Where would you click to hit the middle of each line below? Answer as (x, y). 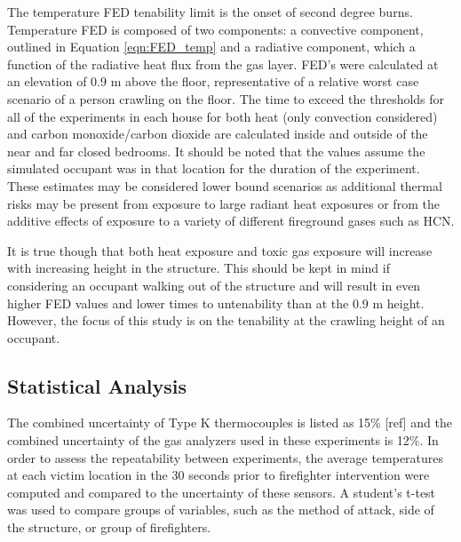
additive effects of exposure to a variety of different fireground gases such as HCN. (231, 221)
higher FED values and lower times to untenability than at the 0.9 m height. (216, 303)
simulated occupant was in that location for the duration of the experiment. (214, 168)
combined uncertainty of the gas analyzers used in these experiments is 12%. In (223, 440)
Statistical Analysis (97, 385)
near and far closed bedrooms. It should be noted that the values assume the (216, 151)
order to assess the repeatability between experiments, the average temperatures (226, 457)
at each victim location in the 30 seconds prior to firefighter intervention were (219, 475)
